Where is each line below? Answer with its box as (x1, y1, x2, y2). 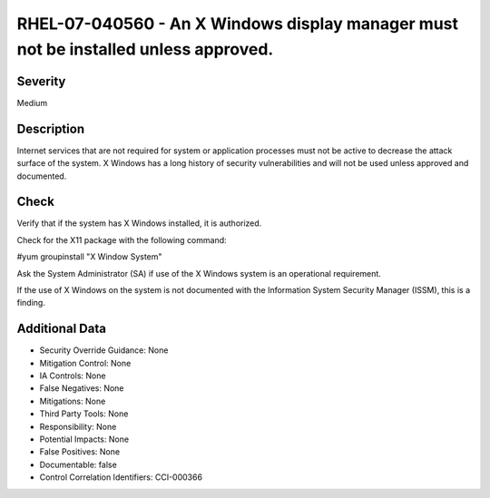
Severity (16, 73, 66, 89)
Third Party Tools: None (39, 408, 129, 419)
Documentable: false (39, 459, 117, 470)
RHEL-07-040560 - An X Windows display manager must (16, 14, 458, 34)
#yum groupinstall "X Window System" (16, 251, 162, 262)
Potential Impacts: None (39, 434, 130, 444)
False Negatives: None (39, 383, 124, 394)
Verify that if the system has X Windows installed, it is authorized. (16, 218, 262, 229)
